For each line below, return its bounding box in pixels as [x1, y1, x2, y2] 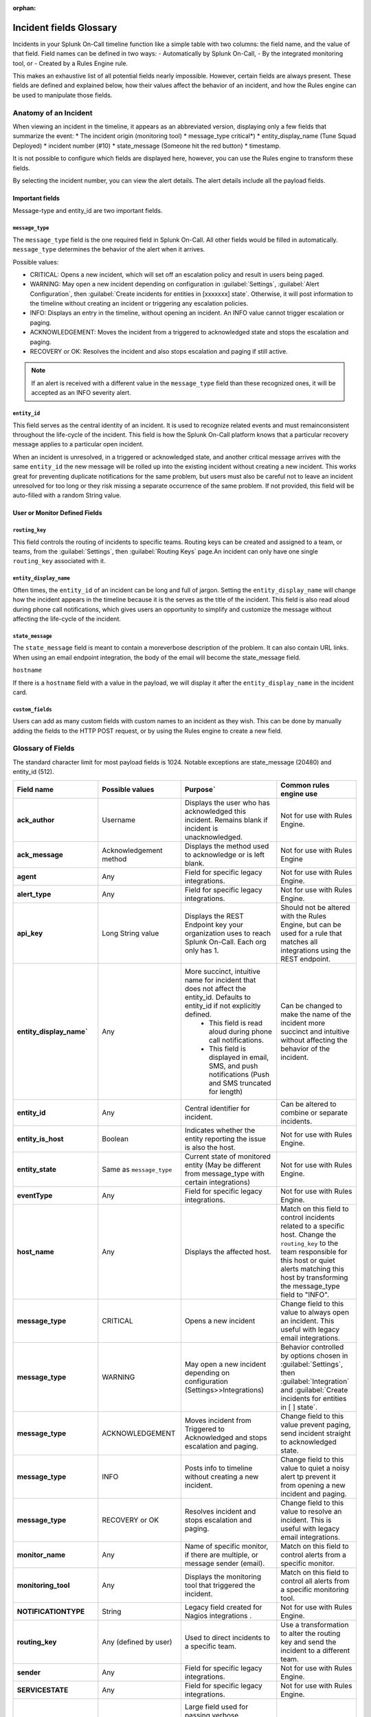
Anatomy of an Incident [12, 108, 93, 117]
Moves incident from [184, 1415, 252, 1425]
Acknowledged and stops [184, 1433, 267, 1442]
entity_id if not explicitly [184, 1001, 261, 1010]
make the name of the [280, 1010, 352, 1019]
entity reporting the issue [184, 1134, 267, 1144]
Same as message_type [102, 1164, 172, 1174]
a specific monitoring [280, 1584, 349, 1594]
